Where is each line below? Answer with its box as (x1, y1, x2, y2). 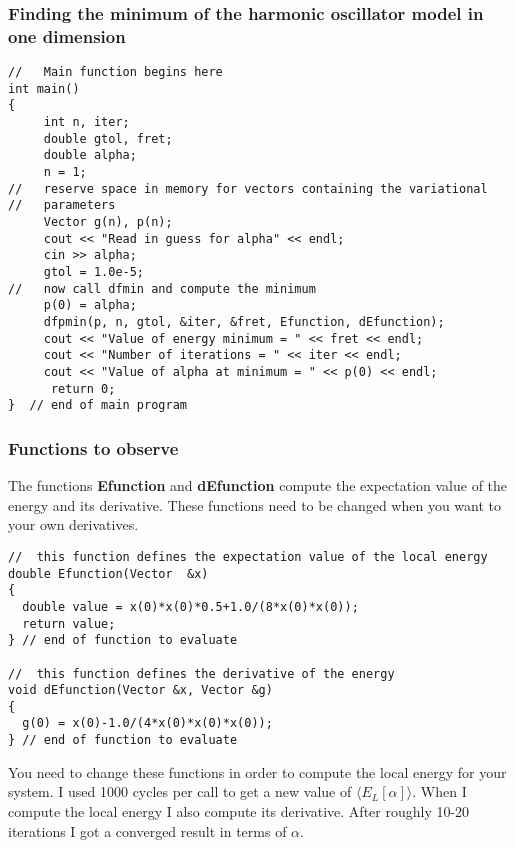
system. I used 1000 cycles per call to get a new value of (8, 781, 352, 802)
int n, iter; (43, 115, 130, 130)
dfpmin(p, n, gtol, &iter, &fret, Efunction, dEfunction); (43, 314, 445, 329)
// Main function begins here (8, 65, 223, 80)
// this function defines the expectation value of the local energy (8, 549, 488, 564)
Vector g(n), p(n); (43, 215, 173, 230)
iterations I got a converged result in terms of (8, 820, 287, 841)
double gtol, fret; (43, 131, 173, 146)
